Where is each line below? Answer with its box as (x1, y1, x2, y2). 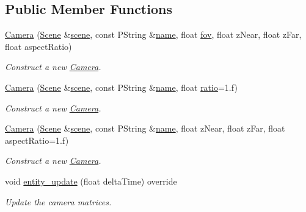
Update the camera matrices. (5, 195, 112, 208)
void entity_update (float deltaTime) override (5, 174, 177, 187)
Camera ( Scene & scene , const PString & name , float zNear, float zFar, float (5, 122, 285, 135)
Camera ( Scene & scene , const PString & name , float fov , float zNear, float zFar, (5, 28, 302, 41)
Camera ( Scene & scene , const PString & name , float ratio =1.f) (5, 80, 238, 93)
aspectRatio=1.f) (5, 133, 69, 146)
